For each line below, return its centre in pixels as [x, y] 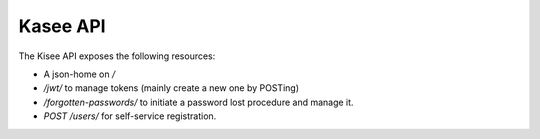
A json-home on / [79, 74]
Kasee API [62, 26]
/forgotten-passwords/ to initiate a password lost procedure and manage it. [198, 102]
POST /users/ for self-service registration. [130, 116]
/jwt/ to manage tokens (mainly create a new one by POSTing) [171, 88]
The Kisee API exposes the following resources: [117, 56]
